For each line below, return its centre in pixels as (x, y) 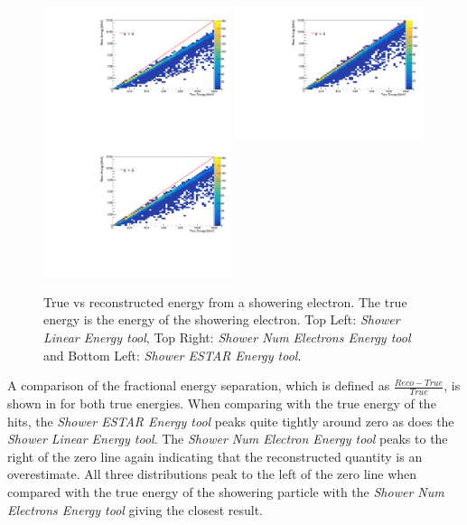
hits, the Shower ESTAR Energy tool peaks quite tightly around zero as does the (231, 421)
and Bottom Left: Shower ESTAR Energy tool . (173, 355)
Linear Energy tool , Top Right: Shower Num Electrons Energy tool (227, 337)
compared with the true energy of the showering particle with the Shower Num (226, 491)
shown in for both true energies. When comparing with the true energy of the (222, 403)
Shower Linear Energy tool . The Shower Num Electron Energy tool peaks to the (228, 439)
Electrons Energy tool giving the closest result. (135, 509)
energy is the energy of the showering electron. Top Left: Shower (222, 319)
